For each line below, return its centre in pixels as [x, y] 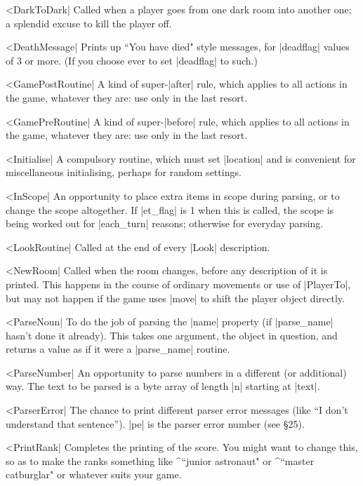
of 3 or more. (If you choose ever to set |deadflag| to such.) [132, 60]
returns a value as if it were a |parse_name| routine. [118, 349]
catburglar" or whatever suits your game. [94, 474]
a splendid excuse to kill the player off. [89, 23]
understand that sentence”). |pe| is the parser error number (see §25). [155, 423]
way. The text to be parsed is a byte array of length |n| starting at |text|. [163, 386]
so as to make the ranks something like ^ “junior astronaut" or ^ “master [160, 460]
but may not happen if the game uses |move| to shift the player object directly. [175, 298]
